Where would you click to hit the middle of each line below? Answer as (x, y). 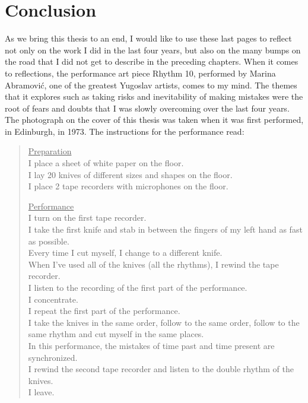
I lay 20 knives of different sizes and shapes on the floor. (130, 174)
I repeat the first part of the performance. (104, 311)
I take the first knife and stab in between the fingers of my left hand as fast (165, 229)
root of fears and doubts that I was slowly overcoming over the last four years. (147, 108)
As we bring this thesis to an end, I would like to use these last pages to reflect (148, 38)
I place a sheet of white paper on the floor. (106, 163)
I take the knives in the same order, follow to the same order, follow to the (164, 322)
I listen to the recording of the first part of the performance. (138, 287)
